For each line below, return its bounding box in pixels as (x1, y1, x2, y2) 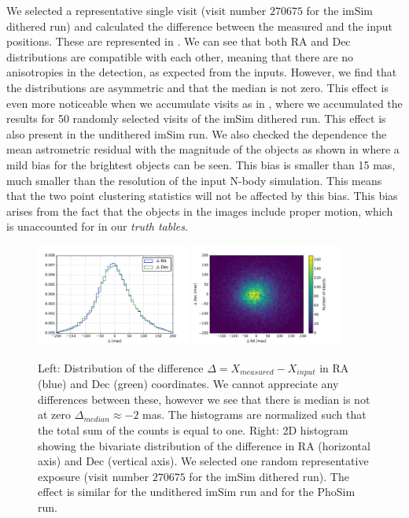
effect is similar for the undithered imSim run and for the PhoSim (38, 483, 356, 500)
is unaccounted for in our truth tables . (6, 218, 188, 235)
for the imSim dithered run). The (189, 468, 349, 484)
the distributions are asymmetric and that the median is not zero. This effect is (6, 79, 389, 95)
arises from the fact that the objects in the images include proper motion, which (6, 202, 393, 219)
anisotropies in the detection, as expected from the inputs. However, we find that (6, 64, 397, 80)
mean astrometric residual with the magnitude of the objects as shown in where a (6, 141, 400, 157)
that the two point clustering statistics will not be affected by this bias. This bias (6, 187, 398, 204)
